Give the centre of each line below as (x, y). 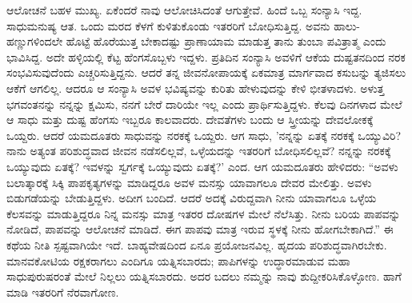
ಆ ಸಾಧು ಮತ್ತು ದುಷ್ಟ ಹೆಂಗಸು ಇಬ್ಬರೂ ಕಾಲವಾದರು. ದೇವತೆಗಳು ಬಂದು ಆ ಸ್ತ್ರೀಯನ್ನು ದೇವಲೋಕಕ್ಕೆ (190, 120)
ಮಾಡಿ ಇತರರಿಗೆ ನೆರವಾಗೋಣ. (63, 291)
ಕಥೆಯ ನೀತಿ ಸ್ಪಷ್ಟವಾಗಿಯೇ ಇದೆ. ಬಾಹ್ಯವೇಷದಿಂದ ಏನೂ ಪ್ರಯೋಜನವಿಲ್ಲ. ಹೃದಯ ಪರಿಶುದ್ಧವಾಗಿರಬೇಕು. (197, 244)
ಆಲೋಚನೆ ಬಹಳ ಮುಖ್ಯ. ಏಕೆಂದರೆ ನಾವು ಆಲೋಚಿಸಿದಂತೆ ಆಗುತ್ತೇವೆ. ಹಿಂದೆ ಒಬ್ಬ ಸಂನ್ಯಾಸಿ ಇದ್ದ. (184, 10)
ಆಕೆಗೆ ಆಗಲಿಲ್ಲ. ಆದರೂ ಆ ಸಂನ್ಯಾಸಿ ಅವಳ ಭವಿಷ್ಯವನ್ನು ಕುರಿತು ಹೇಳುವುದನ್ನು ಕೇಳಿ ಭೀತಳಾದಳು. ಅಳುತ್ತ (196, 88)
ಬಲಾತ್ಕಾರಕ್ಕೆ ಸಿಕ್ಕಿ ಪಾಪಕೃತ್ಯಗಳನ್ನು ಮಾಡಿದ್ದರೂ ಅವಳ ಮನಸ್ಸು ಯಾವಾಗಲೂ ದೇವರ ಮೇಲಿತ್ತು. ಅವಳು (189, 182)
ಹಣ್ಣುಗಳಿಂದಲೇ (35, 41)
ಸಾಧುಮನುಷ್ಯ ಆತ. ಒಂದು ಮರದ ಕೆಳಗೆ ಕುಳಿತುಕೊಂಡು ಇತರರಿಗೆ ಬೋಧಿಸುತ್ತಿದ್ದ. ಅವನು (168, 25)
